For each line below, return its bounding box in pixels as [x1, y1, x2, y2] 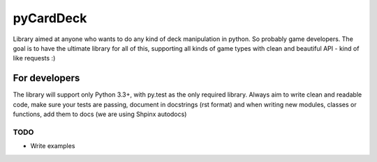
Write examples [30, 142, 75, 150]
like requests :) [13, 54, 56, 63]
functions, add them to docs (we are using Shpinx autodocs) [13, 110, 187, 118]
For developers [13, 72, 80, 84]
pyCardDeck [13, 10, 87, 26]
